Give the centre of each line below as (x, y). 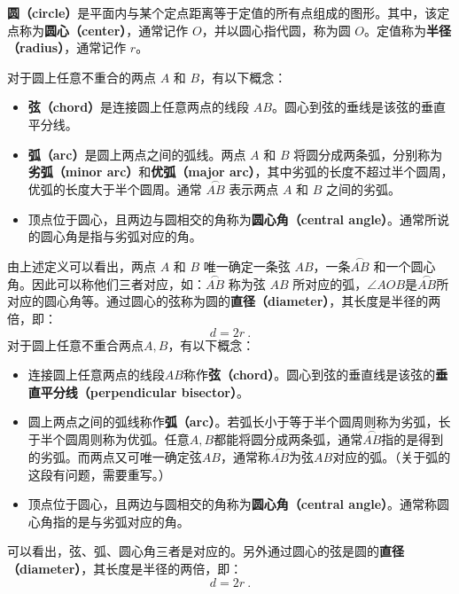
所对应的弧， (330, 283)
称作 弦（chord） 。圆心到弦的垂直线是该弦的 (309, 375)
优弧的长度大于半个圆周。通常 (115, 188)
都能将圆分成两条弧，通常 (288, 439)
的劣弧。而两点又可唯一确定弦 (115, 456)
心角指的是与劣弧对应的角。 (109, 521)
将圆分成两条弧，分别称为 (368, 154)
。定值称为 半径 (408, 30)
